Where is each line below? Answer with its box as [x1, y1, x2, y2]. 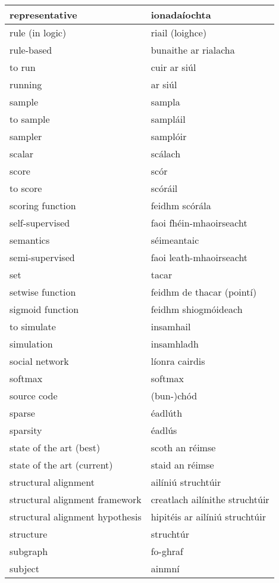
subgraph [10, 544, 48, 558]
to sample [10, 112, 50, 126]
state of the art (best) [10, 441, 101, 454]
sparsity [10, 423, 42, 437]
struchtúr [151, 527, 189, 541]
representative [10, 8, 77, 21]
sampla [151, 95, 180, 108]
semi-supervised [10, 250, 75, 264]
